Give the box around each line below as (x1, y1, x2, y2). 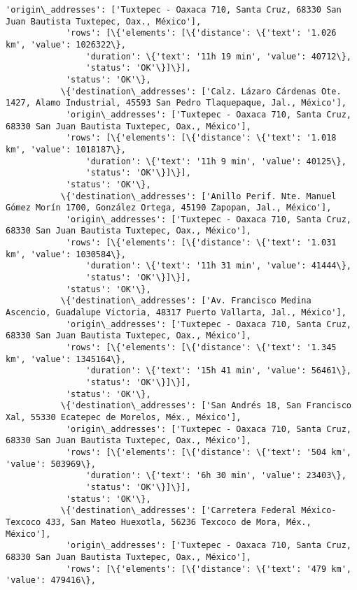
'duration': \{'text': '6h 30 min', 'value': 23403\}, (85, 470, 346, 481)
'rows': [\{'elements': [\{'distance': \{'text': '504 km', (65, 447, 351, 457)
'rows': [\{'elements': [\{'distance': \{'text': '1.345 (65, 343, 337, 353)
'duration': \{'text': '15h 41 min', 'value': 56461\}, (85, 366, 351, 376)
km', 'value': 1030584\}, (6, 249, 126, 259)
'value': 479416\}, (6, 575, 96, 586)
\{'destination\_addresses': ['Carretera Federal (60, 505, 297, 516)
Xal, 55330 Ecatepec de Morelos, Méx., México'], (6, 412, 241, 422)
